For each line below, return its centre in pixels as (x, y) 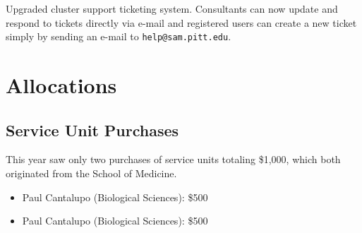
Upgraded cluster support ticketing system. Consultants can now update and (172, 8)
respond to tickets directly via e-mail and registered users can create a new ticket (181, 22)
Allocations (61, 85)
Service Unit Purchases (92, 130)
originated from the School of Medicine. (91, 173)
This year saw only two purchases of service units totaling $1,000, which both (173, 159)
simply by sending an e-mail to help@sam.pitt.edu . (119, 36)
